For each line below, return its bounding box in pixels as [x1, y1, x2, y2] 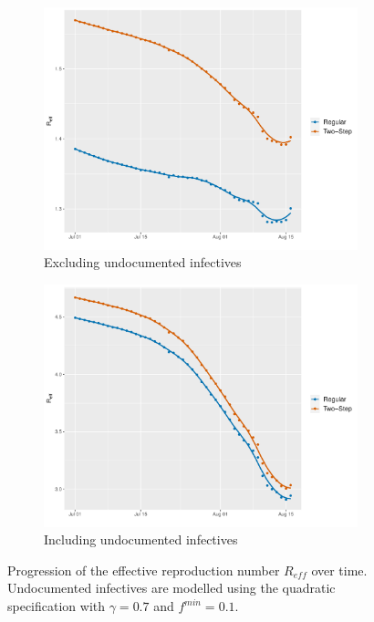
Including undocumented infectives [44, 530, 238, 549]
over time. [311, 560, 368, 579]
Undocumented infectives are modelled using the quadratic [7, 578, 336, 597]
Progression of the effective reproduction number [7, 560, 280, 579]
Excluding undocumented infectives [44, 253, 242, 272]
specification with [7, 596, 106, 615]
